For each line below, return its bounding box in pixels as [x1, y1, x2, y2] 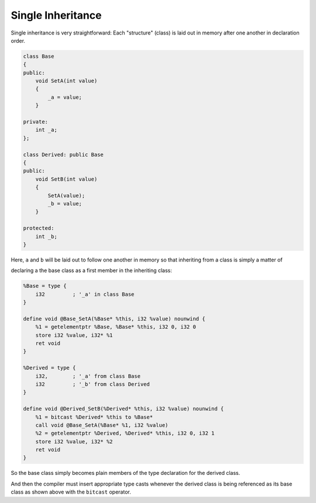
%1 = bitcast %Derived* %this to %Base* [35, 414, 153, 421]
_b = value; [47, 200, 82, 207]
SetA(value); [47, 192, 85, 199]
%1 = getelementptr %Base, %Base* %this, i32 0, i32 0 [35, 323, 196, 330]
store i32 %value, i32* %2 [35, 438, 114, 445]
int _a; [35, 126, 58, 133]
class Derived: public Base [23, 151, 104, 158]
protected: [23, 225, 54, 232]
